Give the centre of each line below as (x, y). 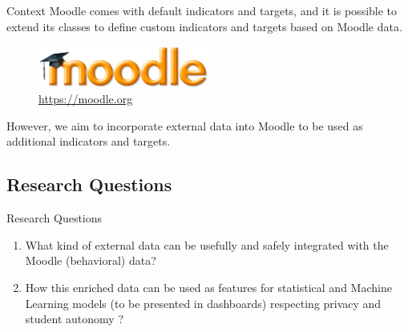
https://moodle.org (86, 99)
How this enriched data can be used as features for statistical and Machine (208, 287)
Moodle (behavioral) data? (91, 260)
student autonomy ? (74, 319)
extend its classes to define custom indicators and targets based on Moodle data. (204, 26)
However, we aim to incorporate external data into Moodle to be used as (185, 125)
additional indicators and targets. (89, 141)
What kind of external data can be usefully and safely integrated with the (207, 244)
